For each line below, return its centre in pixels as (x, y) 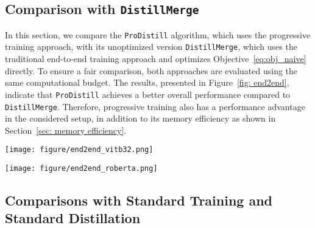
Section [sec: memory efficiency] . (66, 130)
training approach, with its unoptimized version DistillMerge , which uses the (151, 47)
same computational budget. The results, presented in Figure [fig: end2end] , (147, 82)
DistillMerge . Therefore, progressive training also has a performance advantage (155, 106)
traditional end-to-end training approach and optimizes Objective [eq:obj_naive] (156, 59)
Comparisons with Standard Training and (139, 200)
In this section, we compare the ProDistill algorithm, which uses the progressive (158, 34)
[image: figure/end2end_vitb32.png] (79, 150)
